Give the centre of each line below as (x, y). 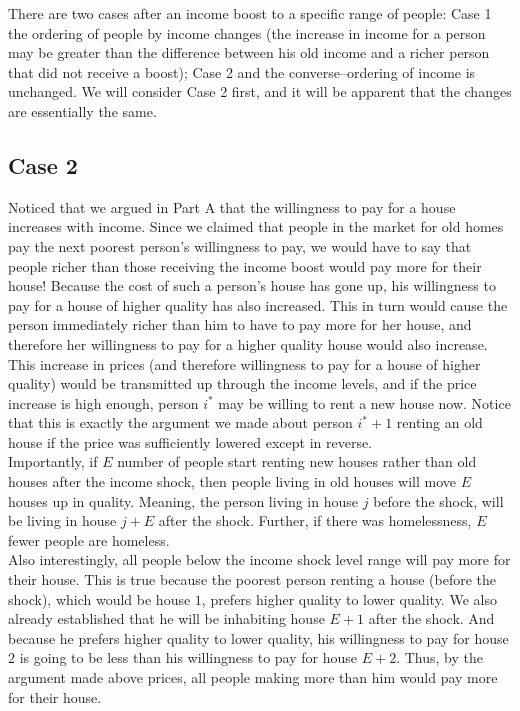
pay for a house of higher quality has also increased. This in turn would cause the (258, 304)
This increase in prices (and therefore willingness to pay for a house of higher (244, 363)
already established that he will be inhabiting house (166, 618)
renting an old (439, 422)
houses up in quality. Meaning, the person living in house (183, 500)
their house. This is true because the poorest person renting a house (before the (252, 579)
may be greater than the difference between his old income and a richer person (249, 52)
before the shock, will (438, 500)
